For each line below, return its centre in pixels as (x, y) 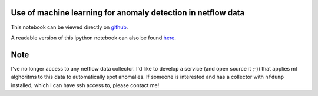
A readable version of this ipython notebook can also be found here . (94, 38)
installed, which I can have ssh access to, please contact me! (85, 85)
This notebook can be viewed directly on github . (69, 27)
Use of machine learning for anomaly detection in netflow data (128, 13)
